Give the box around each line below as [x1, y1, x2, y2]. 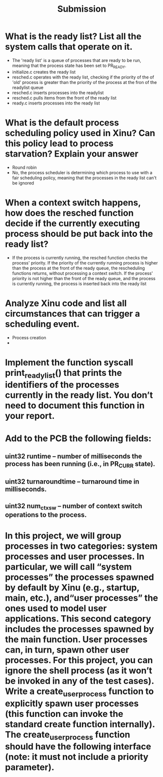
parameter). [5, 762, 54, 773]
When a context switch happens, [5, 197, 141, 208]
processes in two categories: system [5, 541, 158, 552]
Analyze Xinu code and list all [5, 298, 127, 308]
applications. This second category [5, 613, 151, 624]
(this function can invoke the [5, 708, 124, 719]
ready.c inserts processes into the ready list [12, 100, 100, 106]
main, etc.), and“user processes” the [5, 593, 158, 604]
